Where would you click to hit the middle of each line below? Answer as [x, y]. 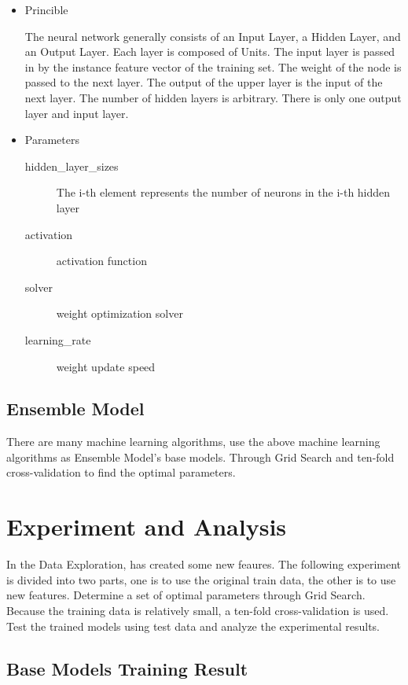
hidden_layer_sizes [72, 166]
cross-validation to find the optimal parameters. [121, 472]
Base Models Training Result [127, 668]
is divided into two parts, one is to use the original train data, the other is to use [201, 579]
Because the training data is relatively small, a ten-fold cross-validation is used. [198, 610]
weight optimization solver [119, 313]
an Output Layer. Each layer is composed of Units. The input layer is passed [210, 52]
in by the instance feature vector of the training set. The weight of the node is [213, 66]
